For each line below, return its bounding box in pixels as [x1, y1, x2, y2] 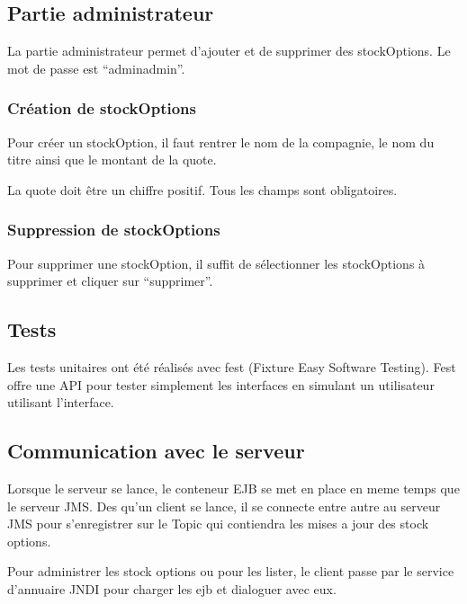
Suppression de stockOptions [7, 218, 220, 241]
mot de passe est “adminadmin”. [7, 58, 185, 77]
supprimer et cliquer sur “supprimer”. [7, 271, 213, 290]
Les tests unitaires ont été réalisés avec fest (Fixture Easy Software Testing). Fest [7, 358, 456, 376]
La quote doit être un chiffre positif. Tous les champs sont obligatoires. [7, 180, 398, 199]
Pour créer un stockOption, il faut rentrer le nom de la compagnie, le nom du [7, 132, 435, 151]
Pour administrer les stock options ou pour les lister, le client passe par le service [7, 562, 454, 581]
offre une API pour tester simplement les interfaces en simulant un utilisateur [7, 375, 435, 394]
